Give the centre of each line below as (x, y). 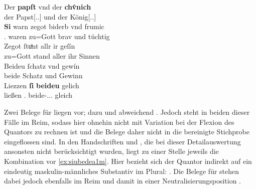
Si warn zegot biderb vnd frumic (54, 26)
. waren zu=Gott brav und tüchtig (57, 36)
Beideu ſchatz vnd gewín (42, 65)
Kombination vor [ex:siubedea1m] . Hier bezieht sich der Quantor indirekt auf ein (128, 161)
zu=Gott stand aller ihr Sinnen (52, 55)
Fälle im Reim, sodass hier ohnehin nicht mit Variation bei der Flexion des (119, 122)
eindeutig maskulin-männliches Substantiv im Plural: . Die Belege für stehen (122, 171)
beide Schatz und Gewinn (43, 75)
